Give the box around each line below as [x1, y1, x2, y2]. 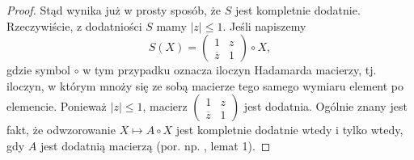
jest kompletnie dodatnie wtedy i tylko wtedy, [175, 121, 403, 138]
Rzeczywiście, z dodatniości [6, 17, 142, 34]
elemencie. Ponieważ [6, 98, 107, 115]
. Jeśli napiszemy [222, 17, 306, 34]
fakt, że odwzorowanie [6, 121, 116, 138]
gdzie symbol [6, 61, 71, 78]
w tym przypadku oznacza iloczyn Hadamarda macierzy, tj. [82, 61, 377, 78]
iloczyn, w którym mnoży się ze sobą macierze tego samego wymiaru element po [6, 77, 404, 94]
